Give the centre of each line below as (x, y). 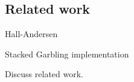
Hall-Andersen (31, 34)
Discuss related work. (44, 74)
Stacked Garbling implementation (67, 54)
